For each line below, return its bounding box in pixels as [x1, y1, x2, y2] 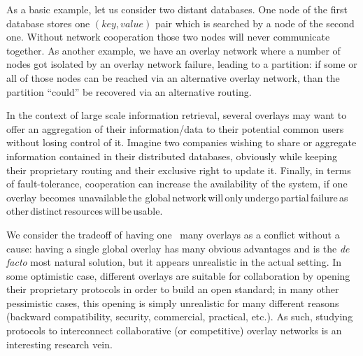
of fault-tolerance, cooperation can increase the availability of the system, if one [6, 176, 348, 191]
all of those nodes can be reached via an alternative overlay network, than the [6, 70, 340, 85]
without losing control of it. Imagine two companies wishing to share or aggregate [6, 135, 357, 150]
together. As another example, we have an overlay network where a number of [6, 43, 341, 57]
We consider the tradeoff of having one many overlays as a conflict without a [6, 227, 340, 241]
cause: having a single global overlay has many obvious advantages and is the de [6, 241, 350, 255]
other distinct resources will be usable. [6, 204, 163, 218]
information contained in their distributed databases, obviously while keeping [6, 148, 337, 163]
